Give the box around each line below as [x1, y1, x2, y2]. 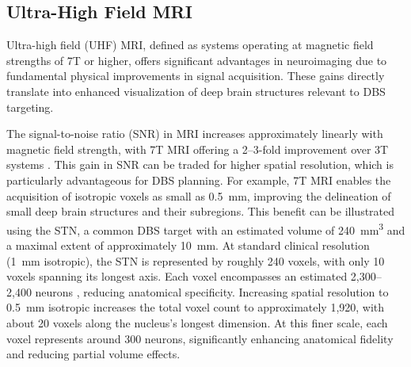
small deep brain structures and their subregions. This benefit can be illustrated [6, 203, 395, 220]
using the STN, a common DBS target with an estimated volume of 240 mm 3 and [6, 219, 405, 238]
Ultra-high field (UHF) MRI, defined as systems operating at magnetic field [6, 36, 374, 53]
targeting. [6, 98, 54, 115]
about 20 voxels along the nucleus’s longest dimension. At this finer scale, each [6, 314, 388, 331]
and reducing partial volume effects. [6, 346, 181, 362]
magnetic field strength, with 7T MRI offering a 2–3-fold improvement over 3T [6, 140, 389, 157]
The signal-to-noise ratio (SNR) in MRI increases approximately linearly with [6, 125, 383, 142]
